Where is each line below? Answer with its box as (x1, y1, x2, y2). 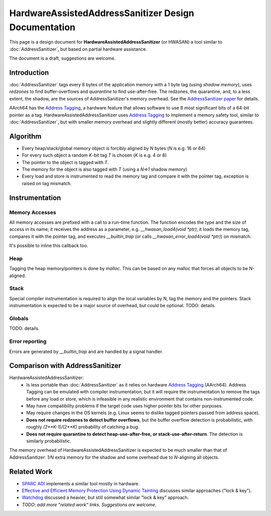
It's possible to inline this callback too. (9, 242, 88, 248)
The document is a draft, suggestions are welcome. (9, 55, 116, 61)
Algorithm (9, 132, 42, 141)
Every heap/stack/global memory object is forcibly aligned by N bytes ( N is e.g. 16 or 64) (22, 145, 206, 151)
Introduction (9, 68, 49, 77)
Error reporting (9, 338, 47, 345)
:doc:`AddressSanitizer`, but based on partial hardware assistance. (9, 46, 148, 52)
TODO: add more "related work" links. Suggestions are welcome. (22, 501, 157, 507)
